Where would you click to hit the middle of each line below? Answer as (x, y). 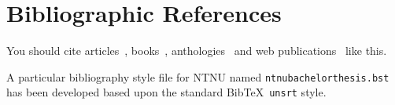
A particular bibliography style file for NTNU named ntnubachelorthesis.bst (198, 76)
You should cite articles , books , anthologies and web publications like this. (197, 51)
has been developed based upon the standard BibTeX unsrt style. (166, 92)
